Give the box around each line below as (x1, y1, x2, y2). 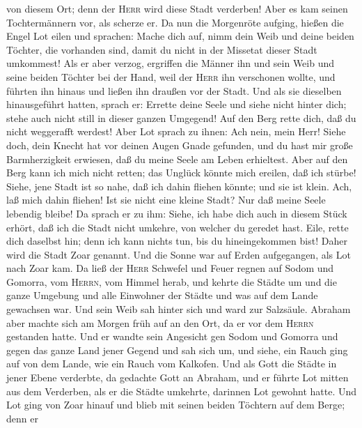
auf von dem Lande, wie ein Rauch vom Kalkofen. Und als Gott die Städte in (6, 356, 337, 371)
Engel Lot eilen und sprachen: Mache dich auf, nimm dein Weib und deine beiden (6, 29, 354, 43)
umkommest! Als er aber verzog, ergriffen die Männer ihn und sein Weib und (6, 56, 335, 70)
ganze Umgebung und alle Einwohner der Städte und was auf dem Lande (6, 288, 318, 303)
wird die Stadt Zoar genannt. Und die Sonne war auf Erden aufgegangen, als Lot (6, 247, 351, 261)
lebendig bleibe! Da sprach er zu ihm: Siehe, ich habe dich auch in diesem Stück (6, 206, 347, 220)
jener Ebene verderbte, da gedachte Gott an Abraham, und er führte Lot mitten (6, 370, 349, 385)
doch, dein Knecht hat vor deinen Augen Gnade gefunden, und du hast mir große (6, 137, 353, 152)
